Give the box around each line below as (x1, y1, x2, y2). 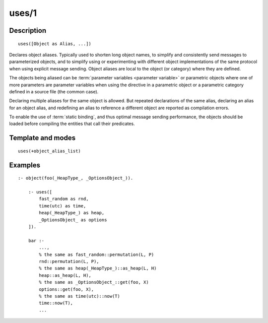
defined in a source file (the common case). (9, 88, 99, 94)
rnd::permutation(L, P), (39, 258, 99, 264)
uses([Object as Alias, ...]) (18, 41, 92, 47)
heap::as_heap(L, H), (39, 272, 92, 278)
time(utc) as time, (39, 203, 86, 208)
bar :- (28, 238, 45, 243)
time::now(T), (39, 300, 73, 306)
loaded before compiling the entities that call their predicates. (9, 121, 135, 127)
